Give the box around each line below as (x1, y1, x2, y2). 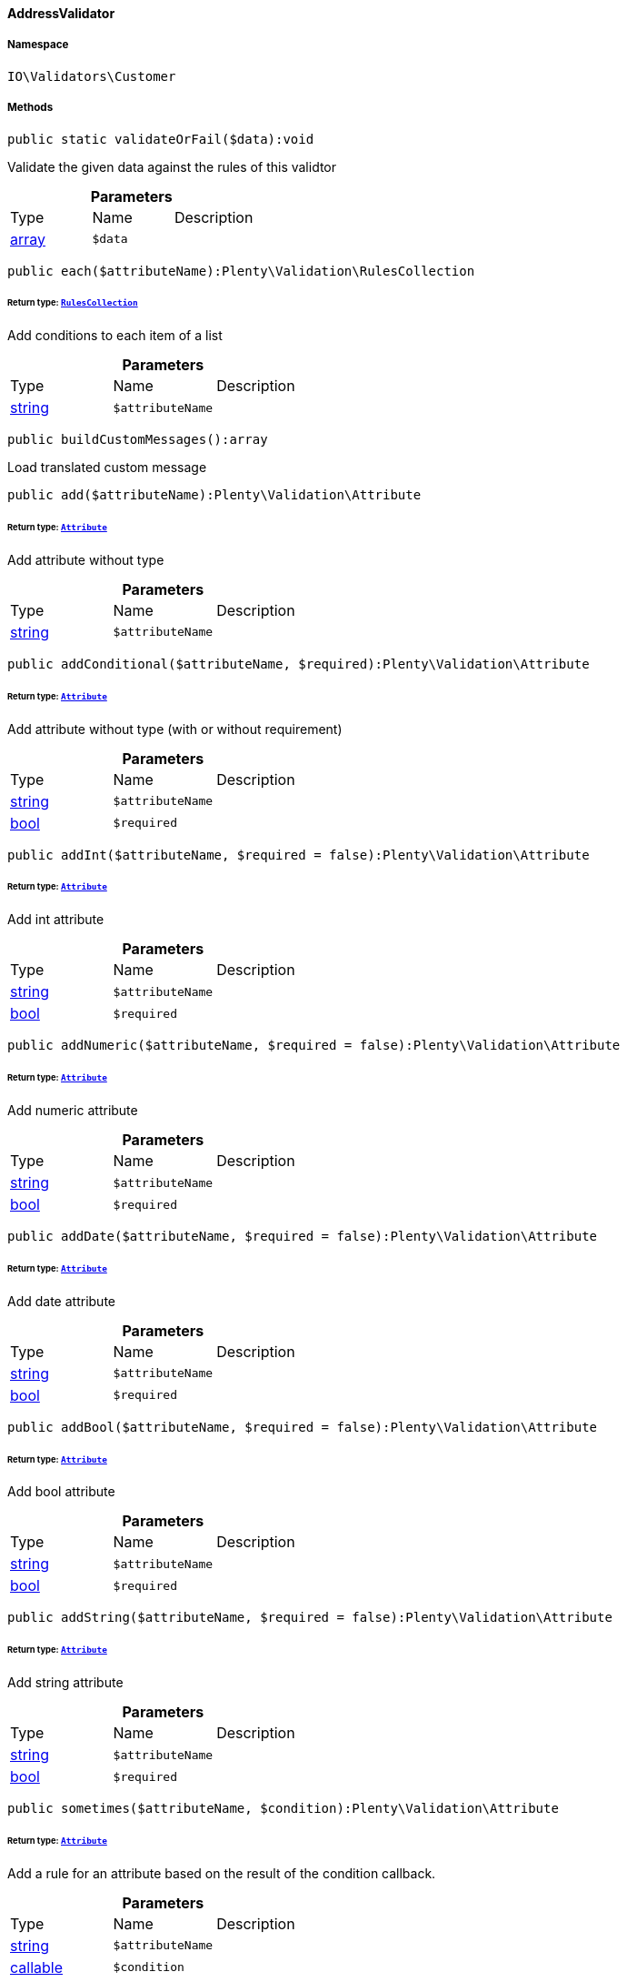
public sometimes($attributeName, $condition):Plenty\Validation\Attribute (7, 1801, 559, 1816)
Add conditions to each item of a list (7, 327, 223, 344)
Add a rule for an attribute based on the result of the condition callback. (7, 1865, 436, 1881)
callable (10, 1957, 64, 1977)
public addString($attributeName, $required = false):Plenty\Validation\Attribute (7, 1610, 612, 1625)
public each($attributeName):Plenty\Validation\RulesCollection (7, 263, 475, 278)
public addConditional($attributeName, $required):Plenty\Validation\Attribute (7, 656, 590, 671)
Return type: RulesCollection (7, 297, 138, 308)
